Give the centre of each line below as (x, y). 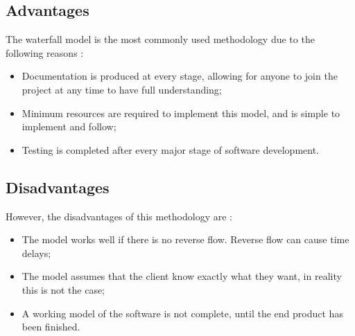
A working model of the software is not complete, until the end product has (182, 313)
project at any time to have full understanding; (122, 89)
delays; (36, 253)
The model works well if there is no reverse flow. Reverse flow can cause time (185, 239)
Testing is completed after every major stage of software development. (170, 149)
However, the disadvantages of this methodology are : (119, 216)
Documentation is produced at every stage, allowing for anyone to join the (180, 76)
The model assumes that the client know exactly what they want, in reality (182, 276)
